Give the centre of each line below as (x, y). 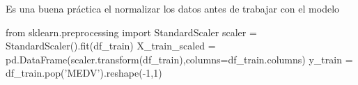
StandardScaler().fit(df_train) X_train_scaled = (111, 46)
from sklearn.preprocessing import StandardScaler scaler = (131, 32)
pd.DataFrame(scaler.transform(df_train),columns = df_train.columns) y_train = (179, 59)
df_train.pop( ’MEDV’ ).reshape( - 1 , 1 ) (84, 73)
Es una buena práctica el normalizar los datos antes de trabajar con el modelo (173, 8)
